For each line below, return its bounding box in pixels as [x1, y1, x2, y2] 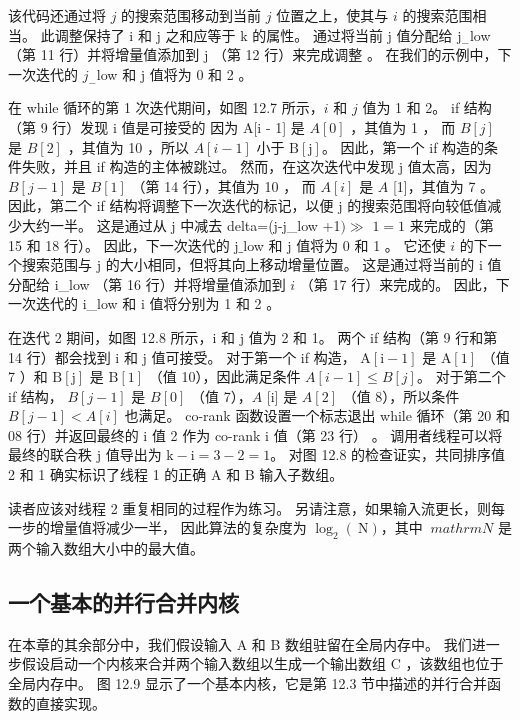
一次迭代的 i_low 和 [8, 293, 137, 314]
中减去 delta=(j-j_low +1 [180, 214, 341, 235]
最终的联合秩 [8, 444, 92, 465]
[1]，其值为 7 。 [392, 175, 495, 196]
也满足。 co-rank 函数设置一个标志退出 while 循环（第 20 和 [124, 405, 510, 426]
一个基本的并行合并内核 [8, 587, 239, 618]
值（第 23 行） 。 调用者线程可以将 [273, 424, 503, 445]
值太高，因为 [407, 156, 492, 177]
